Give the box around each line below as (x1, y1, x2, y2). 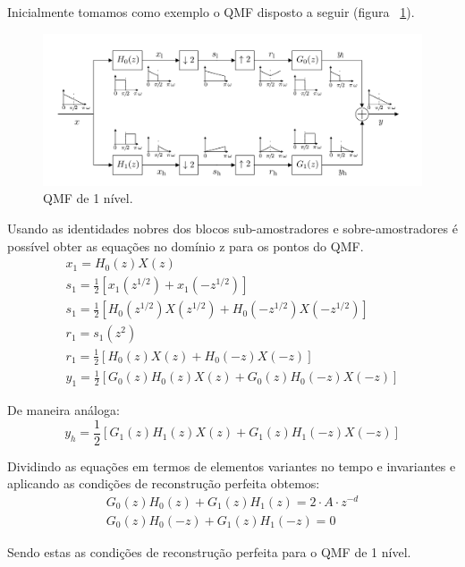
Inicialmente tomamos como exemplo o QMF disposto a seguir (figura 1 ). (7, 3, 415, 21)
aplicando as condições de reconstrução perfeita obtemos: (7, 474, 320, 493)
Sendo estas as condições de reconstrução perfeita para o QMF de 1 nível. (7, 542, 411, 561)
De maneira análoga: (7, 400, 120, 419)
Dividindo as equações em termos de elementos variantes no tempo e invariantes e (7, 456, 456, 475)
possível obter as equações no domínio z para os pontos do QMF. (7, 236, 364, 255)
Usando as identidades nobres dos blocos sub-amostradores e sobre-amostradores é (7, 218, 458, 237)
